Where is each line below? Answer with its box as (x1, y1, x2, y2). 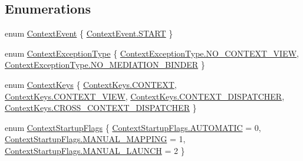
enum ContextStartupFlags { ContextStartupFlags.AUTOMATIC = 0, (5, 121, 261, 133)
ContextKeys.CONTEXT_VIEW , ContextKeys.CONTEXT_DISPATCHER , (5, 90, 285, 102)
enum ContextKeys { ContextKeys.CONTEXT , (5, 78, 177, 90)
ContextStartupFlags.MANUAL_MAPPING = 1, (5, 133, 186, 145)
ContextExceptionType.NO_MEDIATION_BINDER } (5, 58, 205, 71)
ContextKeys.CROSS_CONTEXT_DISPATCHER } (5, 101, 197, 114)
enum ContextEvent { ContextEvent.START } (5, 27, 173, 40)
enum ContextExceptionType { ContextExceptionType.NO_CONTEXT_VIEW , (5, 47, 299, 59)
